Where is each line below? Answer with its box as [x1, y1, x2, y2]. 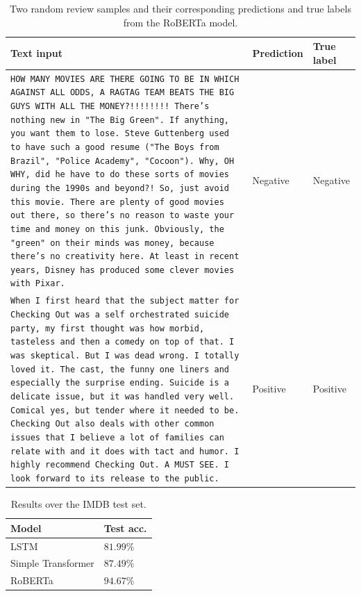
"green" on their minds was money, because [10, 238, 215, 248]
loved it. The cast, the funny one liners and [10, 364, 229, 374]
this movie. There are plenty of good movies [10, 197, 224, 207]
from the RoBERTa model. [123, 15, 238, 29]
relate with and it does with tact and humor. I [10, 446, 240, 456]
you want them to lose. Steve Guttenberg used [10, 129, 229, 139]
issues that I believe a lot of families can [10, 432, 224, 442]
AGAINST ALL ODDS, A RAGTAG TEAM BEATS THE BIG [10, 88, 235, 98]
